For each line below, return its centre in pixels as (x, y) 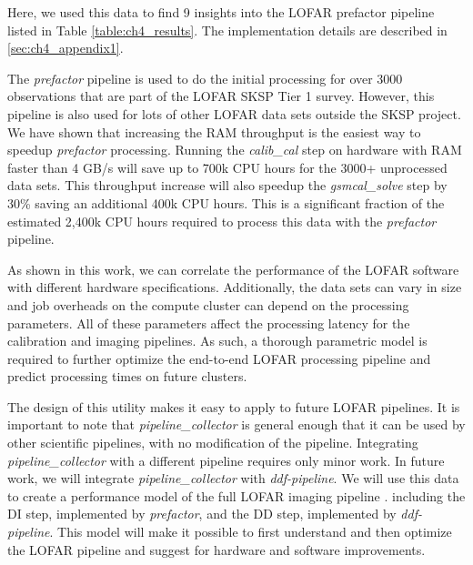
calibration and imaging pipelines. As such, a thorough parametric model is (217, 341)
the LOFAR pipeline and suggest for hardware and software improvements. (216, 549)
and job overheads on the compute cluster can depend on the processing (208, 304)
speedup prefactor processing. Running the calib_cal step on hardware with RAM (235, 150)
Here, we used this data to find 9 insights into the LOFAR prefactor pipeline (221, 12)
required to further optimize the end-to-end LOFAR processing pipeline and (219, 358)
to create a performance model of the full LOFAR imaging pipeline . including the (236, 495)
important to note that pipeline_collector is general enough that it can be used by (236, 424)
